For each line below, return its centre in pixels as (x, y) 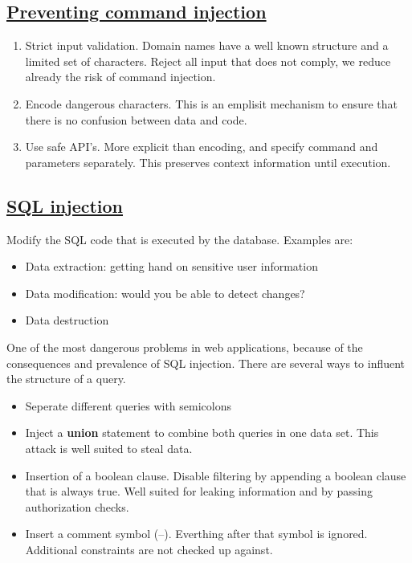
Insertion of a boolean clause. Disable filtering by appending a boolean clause (216, 475)
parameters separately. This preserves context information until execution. (208, 162)
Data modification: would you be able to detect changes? (165, 293)
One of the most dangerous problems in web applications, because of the (185, 347)
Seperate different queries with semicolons (128, 405)
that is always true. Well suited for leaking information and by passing (199, 491)
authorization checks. (77, 506)
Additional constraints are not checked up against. (149, 549)
